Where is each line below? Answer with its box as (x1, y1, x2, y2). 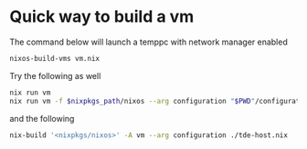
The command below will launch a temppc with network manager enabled (9, 36, 288, 47)
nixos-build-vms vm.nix (9, 54, 101, 63)
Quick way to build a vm (9, 6, 195, 27)
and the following (9, 113, 75, 124)
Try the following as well (9, 70, 101, 81)
